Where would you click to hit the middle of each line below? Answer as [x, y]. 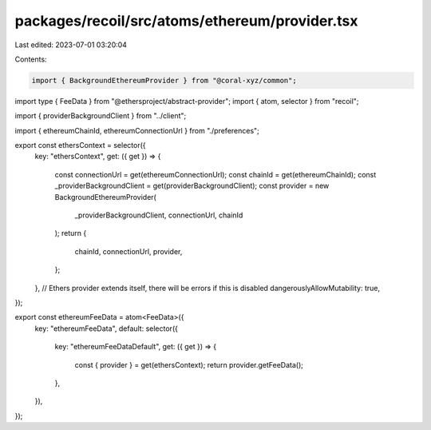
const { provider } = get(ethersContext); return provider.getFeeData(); [189, 364]
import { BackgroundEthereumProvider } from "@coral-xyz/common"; [164, 80]
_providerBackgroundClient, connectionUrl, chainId [159, 215]
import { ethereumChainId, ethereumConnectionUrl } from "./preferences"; [137, 130]
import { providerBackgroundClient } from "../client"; [101, 116]
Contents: [31, 59]
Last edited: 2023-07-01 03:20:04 [71, 45]
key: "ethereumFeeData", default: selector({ [107, 328]
